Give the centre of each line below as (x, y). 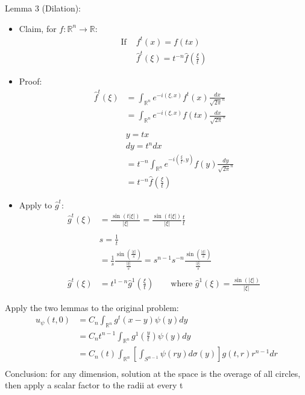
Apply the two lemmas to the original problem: (92, 307)
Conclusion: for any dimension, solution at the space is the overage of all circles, (153, 373)
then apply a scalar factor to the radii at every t (94, 385)
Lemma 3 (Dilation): (43, 8)
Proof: (30, 81)
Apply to (36, 205)
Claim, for (38, 28)
